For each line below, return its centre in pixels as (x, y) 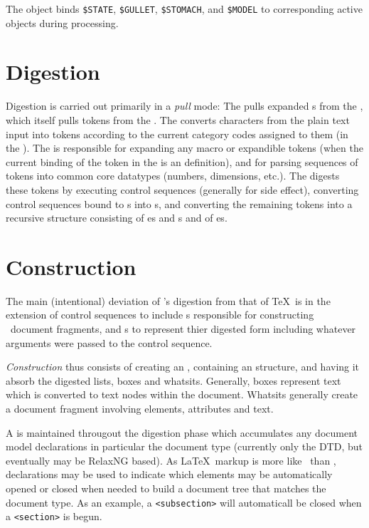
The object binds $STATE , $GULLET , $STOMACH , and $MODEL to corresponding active (184, 9)
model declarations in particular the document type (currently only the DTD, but (184, 446)
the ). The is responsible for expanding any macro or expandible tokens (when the (184, 148)
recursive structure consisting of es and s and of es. (117, 218)
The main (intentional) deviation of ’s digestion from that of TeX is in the (168, 300)
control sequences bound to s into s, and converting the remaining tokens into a (179, 203)
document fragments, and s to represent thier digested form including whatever (183, 329)
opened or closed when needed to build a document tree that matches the (166, 488)
